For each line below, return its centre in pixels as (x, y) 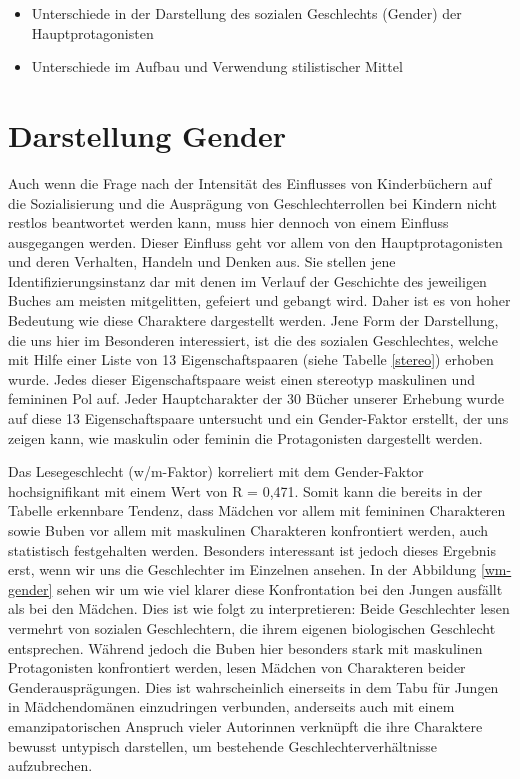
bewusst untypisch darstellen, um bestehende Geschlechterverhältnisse (222, 745)
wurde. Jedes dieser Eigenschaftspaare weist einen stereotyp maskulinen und (241, 378)
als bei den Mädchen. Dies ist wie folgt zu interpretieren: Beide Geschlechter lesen (259, 608)
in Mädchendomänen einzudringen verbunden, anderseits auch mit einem (231, 706)
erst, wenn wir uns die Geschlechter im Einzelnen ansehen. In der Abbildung (242, 569)
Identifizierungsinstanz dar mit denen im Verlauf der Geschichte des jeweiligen (247, 280)
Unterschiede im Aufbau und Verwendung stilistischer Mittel (217, 66)
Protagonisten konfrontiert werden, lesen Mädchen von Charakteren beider (237, 667)
